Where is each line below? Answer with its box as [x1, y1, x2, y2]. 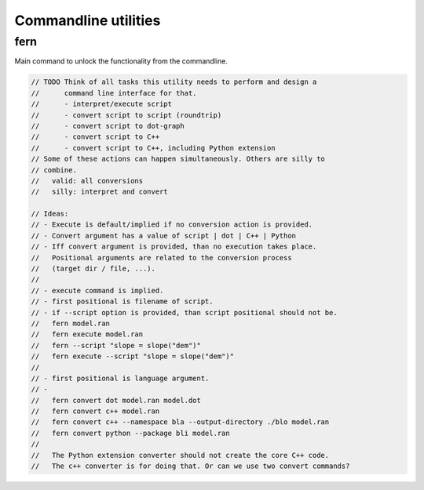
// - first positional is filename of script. [31, 297, 214, 306]
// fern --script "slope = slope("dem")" [31, 341, 202, 350]
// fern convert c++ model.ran [31, 407, 160, 416]
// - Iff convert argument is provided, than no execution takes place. [31, 242, 317, 251]
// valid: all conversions [31, 176, 144, 185]
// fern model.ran [31, 318, 110, 328]
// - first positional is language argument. [31, 373, 210, 383]
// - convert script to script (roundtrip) [31, 111, 222, 119]
